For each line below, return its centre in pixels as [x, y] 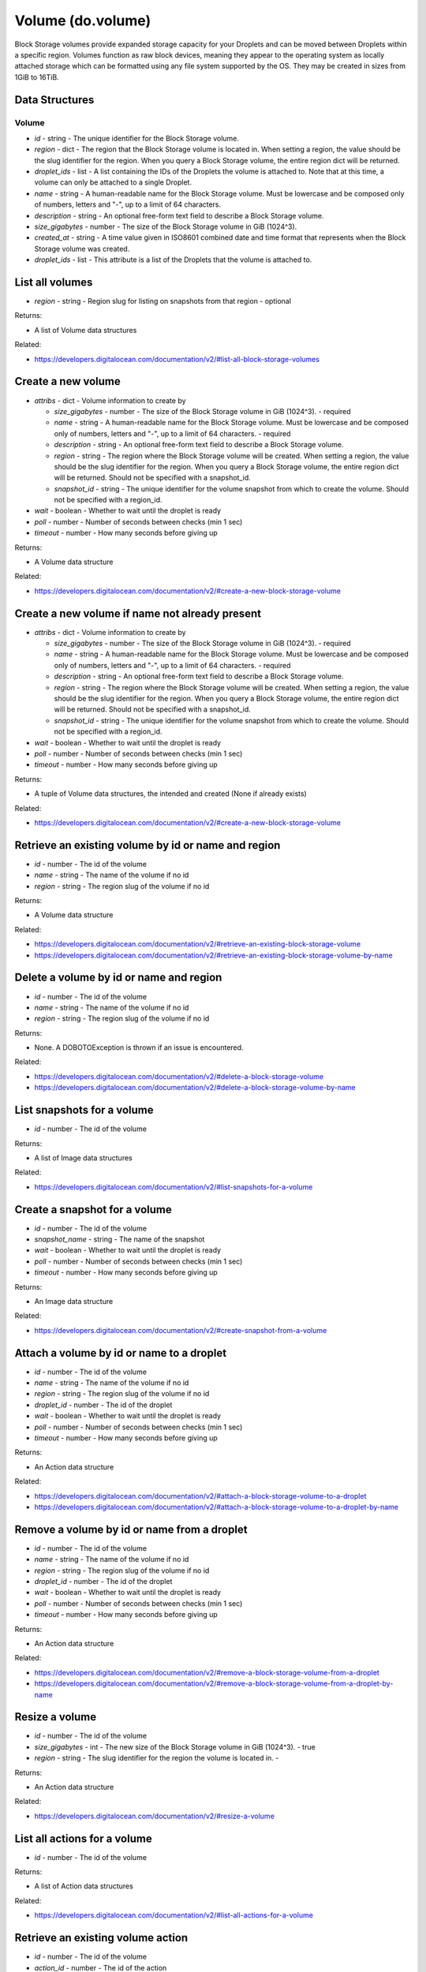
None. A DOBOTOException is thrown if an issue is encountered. [139, 1048]
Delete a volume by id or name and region [118, 978]
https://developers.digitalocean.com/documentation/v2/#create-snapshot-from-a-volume [181, 1330]
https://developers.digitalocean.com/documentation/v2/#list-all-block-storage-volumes [177, 359]
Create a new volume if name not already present [138, 613]
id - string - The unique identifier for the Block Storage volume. [137, 138]
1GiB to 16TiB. [37, 77]
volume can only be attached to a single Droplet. [113, 182]
